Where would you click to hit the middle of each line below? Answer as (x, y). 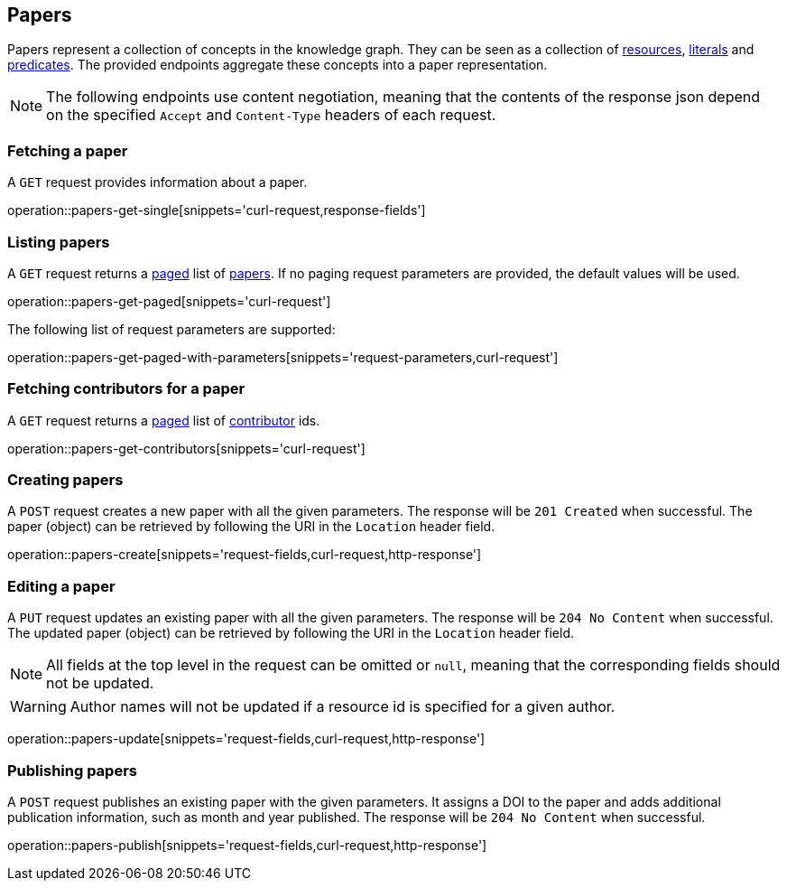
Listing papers (59, 242)
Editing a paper (61, 586)
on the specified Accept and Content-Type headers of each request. (271, 115)
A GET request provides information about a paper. (157, 182)
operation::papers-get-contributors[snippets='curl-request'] (186, 448)
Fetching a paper (68, 150)
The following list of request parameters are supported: (171, 329)
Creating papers (65, 480)
